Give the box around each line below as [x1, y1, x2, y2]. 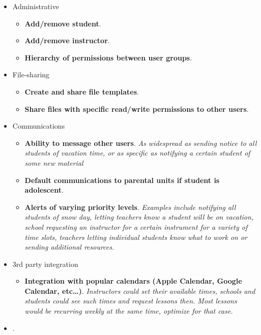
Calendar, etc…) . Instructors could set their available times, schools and [24, 285, 255, 296]
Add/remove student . [24, 18, 101, 28]
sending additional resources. [24, 241, 114, 252]
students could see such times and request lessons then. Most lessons [24, 295, 237, 306]
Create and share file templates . [24, 86, 139, 97]
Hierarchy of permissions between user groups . [24, 52, 192, 63]
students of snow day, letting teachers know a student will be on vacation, [24, 211, 254, 222]
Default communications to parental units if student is [24, 174, 220, 185]
